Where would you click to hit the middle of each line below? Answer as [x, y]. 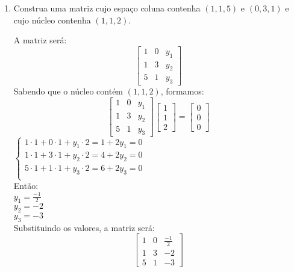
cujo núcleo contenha [52, 20]
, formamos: [182, 91]
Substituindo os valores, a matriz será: [84, 227]
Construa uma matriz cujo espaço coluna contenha [107, 8]
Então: [26, 186]
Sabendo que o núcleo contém [68, 91]
